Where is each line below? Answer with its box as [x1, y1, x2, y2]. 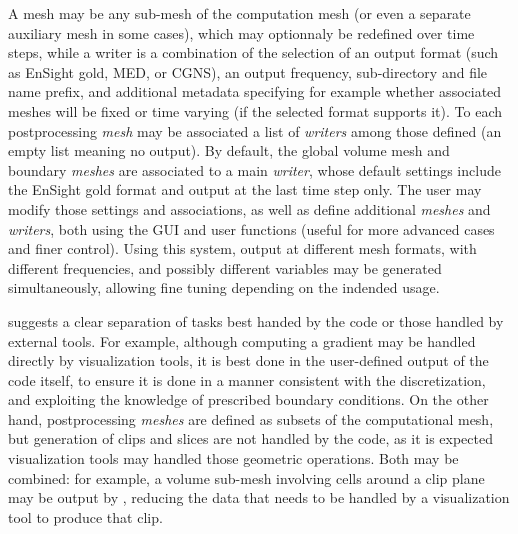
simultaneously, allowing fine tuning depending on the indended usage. [8, 277, 440, 298]
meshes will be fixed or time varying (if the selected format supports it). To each [8, 100, 503, 121]
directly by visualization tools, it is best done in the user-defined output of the [8, 350, 489, 371]
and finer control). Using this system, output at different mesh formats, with [8, 238, 477, 259]
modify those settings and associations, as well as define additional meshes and [8, 198, 491, 219]
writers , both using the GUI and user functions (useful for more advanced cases [8, 218, 495, 239]
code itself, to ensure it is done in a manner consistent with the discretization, [8, 369, 486, 390]
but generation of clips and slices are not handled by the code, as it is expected [8, 428, 494, 449]
